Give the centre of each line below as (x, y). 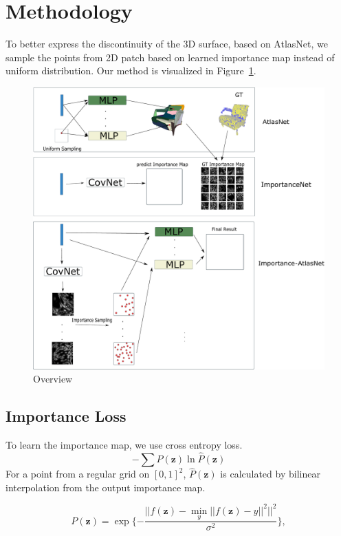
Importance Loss (66, 416)
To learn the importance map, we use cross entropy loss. (124, 445)
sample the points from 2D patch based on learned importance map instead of (170, 57)
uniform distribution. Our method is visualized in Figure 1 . (131, 71)
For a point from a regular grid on (78, 474)
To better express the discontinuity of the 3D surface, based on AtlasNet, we (167, 44)
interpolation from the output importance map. (106, 487)
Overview (53, 379)
